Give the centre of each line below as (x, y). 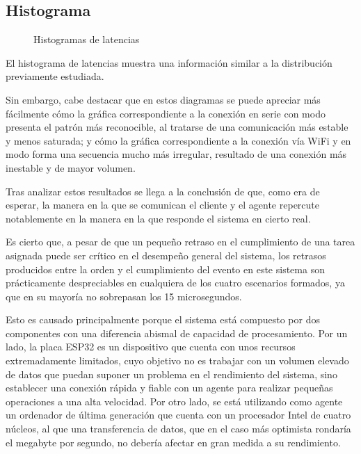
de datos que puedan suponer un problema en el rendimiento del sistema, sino (171, 374)
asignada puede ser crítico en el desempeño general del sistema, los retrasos (166, 255)
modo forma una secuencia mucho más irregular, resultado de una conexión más (176, 154)
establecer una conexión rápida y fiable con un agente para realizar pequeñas (169, 388)
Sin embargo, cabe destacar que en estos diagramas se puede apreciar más (163, 99)
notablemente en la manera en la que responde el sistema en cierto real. (158, 218)
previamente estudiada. (55, 76)
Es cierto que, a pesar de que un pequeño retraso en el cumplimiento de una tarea (180, 242)
